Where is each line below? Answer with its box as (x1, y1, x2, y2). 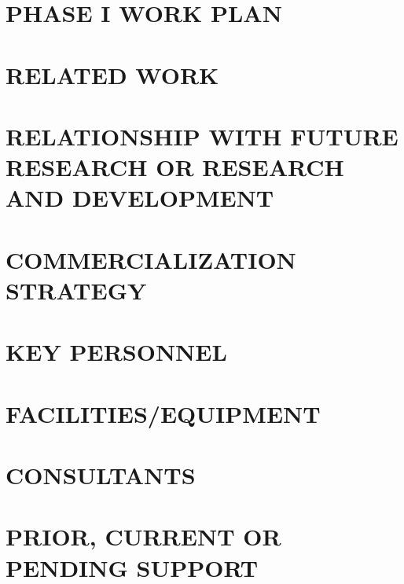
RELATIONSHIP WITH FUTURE (6, 119, 398, 152)
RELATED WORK (6, 58, 219, 90)
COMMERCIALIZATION (6, 243, 296, 275)
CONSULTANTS (6, 459, 196, 490)
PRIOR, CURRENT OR (6, 520, 281, 553)
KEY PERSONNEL (6, 336, 227, 368)
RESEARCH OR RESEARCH (6, 151, 344, 183)
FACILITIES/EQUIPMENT (6, 397, 321, 429)
